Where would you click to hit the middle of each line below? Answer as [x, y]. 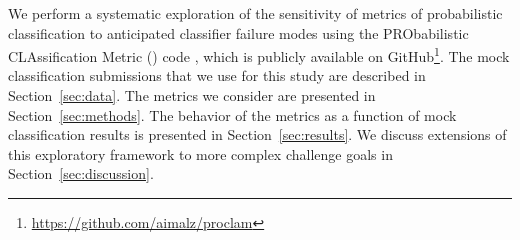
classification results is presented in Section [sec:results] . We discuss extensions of [257, 134]
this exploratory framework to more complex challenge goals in [200, 153]
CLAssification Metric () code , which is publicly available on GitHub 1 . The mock [259, 54]
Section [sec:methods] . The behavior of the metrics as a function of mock [232, 114]
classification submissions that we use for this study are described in [217, 75]
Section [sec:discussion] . [81, 173]
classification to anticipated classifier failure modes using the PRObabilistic [238, 32]
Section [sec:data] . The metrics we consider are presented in [192, 95]
